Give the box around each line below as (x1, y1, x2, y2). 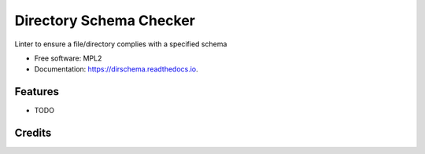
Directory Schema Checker (14, 12, 196, 29)
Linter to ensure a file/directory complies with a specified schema (14, 39, 227, 49)
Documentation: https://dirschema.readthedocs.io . (34, 64, 198, 74)
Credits (14, 126, 52, 140)
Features (14, 85, 59, 98)
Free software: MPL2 (34, 53, 102, 63)
